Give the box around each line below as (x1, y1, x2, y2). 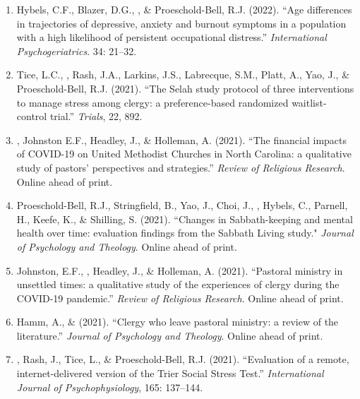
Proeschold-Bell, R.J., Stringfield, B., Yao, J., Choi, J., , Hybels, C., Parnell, (16, 198, 348, 213)
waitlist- (292, 95, 327, 109)
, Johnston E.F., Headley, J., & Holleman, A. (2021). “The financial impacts (16, 132, 347, 147)
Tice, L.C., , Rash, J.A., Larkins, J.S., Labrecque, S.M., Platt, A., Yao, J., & (16, 67, 350, 82)
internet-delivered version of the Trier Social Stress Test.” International (16, 366, 324, 381)
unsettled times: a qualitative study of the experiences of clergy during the (16, 277, 340, 292)
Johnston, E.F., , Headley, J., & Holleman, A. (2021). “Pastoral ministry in (16, 263, 343, 278)
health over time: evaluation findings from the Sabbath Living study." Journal (16, 225, 354, 240)
